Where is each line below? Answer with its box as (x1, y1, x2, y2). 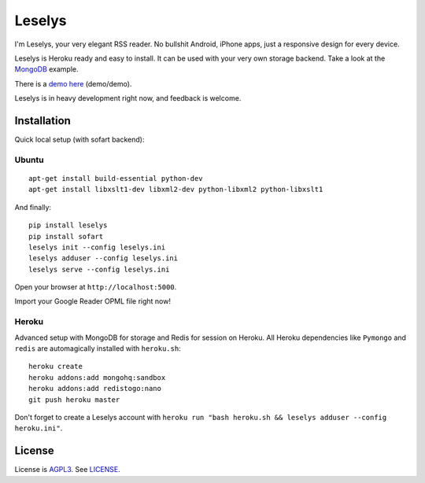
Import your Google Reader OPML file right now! (14, 297, 171, 306)
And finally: (14, 202, 51, 212)
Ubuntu (14, 154, 44, 165)
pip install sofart (28, 232, 104, 241)
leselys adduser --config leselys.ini (28, 254, 179, 263)
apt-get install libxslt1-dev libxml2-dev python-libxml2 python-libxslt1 (28, 185, 323, 194)
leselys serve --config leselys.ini (28, 264, 170, 274)
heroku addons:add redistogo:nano (28, 384, 161, 393)
